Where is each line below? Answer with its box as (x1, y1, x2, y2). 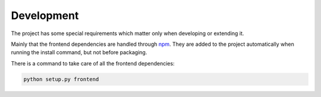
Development (11, 9, 79, 22)
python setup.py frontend (23, 76, 99, 83)
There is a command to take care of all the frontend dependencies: (11, 60, 175, 67)
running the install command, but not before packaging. (11, 49, 147, 56)
